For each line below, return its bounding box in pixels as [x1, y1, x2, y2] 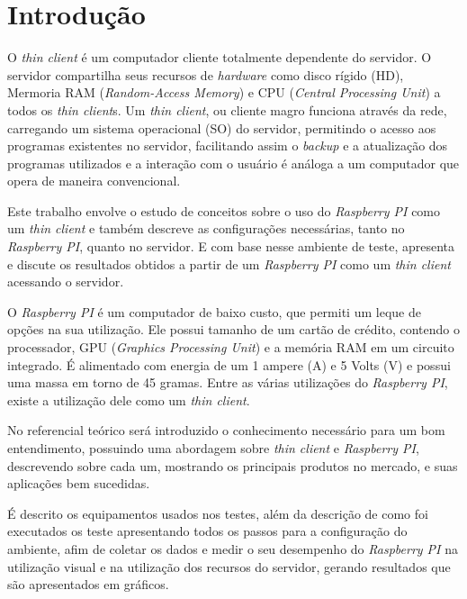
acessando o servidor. [7, 272, 124, 291]
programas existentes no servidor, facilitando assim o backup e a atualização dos [7, 136, 448, 155]
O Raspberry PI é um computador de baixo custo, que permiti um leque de [7, 302, 421, 321]
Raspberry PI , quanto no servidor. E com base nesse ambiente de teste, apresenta [7, 237, 455, 256]
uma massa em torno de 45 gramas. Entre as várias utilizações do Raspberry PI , [7, 373, 448, 392]
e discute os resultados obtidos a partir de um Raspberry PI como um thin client [7, 254, 451, 273]
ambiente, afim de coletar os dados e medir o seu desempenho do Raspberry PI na [7, 539, 458, 558]
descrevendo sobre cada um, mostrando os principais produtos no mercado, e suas [7, 456, 458, 475]
